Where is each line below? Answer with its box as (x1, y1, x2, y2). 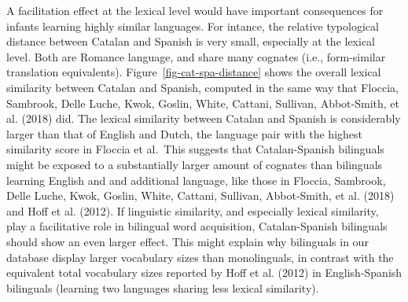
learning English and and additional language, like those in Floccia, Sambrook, (6, 171, 386, 188)
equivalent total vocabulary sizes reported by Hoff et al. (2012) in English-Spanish (6, 264, 402, 281)
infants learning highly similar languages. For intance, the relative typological (6, 17, 379, 34)
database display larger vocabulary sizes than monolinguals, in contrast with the (6, 249, 394, 265)
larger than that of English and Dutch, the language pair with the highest (6, 125, 362, 142)
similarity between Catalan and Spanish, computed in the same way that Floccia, (6, 79, 399, 95)
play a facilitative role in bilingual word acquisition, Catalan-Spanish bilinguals (6, 218, 388, 234)
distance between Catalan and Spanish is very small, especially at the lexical (6, 33, 376, 50)
